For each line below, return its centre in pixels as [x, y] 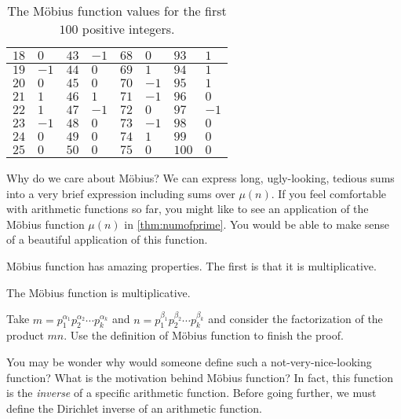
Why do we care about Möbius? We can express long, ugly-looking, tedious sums [200, 178]
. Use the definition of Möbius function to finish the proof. [204, 335]
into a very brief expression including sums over [121, 193]
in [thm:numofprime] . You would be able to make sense [257, 224]
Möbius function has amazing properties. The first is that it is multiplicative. [191, 265]
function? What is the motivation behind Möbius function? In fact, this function [200, 377]
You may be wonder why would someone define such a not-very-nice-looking [189, 361]
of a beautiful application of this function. [107, 239]
